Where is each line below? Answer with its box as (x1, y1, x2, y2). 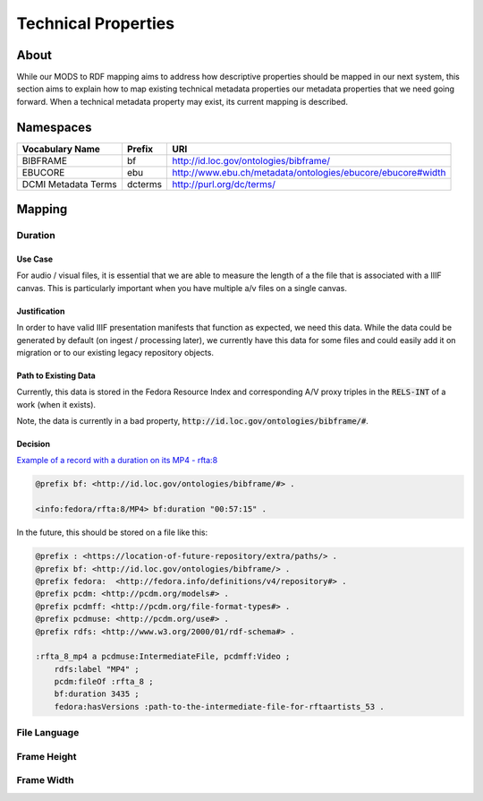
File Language (16, 727, 80, 739)
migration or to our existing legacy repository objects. (16, 347, 215, 357)
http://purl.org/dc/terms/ (172, 177, 276, 190)
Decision (16, 439, 51, 450)
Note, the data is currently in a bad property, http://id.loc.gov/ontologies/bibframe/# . (16, 416, 369, 426)
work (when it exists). (16, 399, 97, 409)
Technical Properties (16, 13, 174, 33)
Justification (16, 306, 65, 316)
